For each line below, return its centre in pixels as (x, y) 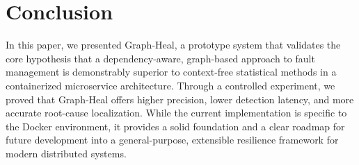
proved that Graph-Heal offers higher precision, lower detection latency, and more (180, 99)
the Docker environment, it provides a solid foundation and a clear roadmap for (175, 126)
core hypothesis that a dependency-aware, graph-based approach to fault (160, 58)
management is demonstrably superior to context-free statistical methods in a (171, 72)
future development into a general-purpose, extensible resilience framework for (172, 140)
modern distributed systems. (66, 153)
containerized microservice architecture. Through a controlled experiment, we (170, 85)
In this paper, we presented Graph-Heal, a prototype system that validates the (173, 45)
